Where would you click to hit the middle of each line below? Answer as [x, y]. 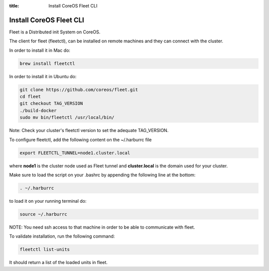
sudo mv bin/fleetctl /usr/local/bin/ [67, 118]
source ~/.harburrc [43, 214]
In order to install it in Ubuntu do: [43, 76]
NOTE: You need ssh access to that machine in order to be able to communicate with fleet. [102, 227]
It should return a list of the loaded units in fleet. [59, 263]
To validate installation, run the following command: [62, 236]
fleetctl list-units [45, 250]
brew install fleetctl [47, 63]
